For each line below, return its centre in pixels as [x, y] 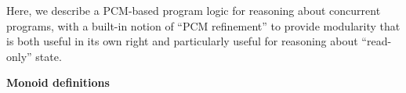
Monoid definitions [58, 82]
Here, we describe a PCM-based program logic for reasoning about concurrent [194, 10]
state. [49, 56]
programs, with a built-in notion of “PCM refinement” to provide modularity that [203, 25]
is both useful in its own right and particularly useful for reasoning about [182, 41]
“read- [377, 41]
